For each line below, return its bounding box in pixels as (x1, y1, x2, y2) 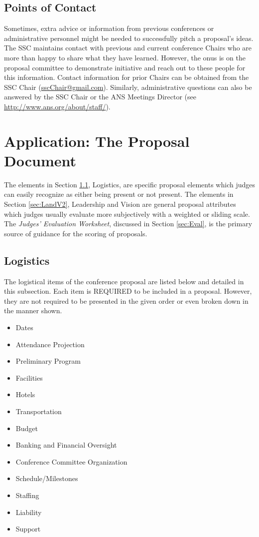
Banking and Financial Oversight (15, 440, 117, 450)
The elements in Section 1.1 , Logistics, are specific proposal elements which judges (4, 179, 255, 189)
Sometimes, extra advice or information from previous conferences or (4, 23, 214, 33)
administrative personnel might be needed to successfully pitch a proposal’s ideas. (4, 32, 254, 43)
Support (15, 524, 41, 534)
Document (4, 150, 76, 170)
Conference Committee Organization (15, 456, 128, 467)
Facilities (15, 372, 43, 383)
